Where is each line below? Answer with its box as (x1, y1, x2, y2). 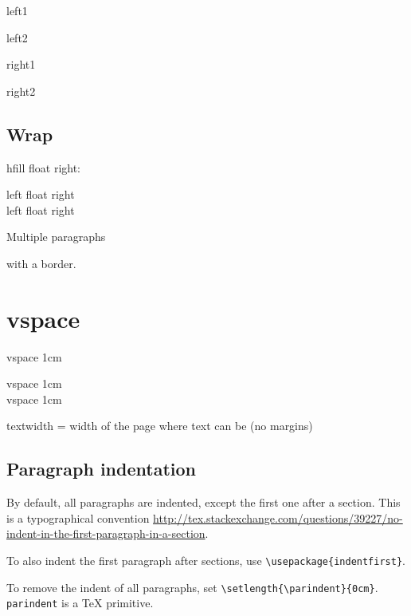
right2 (6, 82, 36, 99)
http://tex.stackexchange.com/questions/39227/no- (153, 509, 403, 526)
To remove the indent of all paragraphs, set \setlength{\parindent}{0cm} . (6, 578, 378, 595)
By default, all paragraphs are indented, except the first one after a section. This (6, 494, 401, 511)
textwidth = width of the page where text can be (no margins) (6, 417, 313, 434)
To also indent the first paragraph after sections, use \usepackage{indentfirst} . (6, 552, 405, 569)
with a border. (6, 255, 76, 271)
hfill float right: (6, 159, 81, 176)
